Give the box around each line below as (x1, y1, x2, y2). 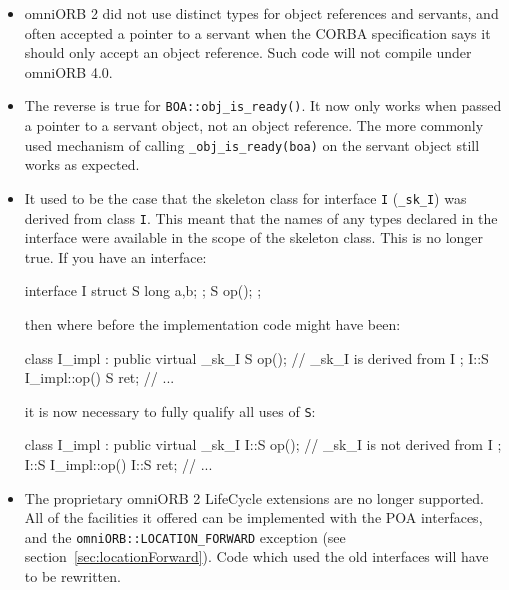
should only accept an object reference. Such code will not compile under (24, 42, 472, 63)
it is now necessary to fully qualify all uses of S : (24, 400, 316, 421)
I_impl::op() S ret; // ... (24, 367, 175, 388)
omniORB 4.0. (24, 61, 113, 82)
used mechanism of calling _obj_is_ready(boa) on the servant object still (24, 134, 480, 155)
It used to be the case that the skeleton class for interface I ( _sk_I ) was (24, 187, 467, 208)
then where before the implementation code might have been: (24, 313, 401, 334)
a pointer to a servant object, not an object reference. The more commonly (24, 115, 484, 136)
